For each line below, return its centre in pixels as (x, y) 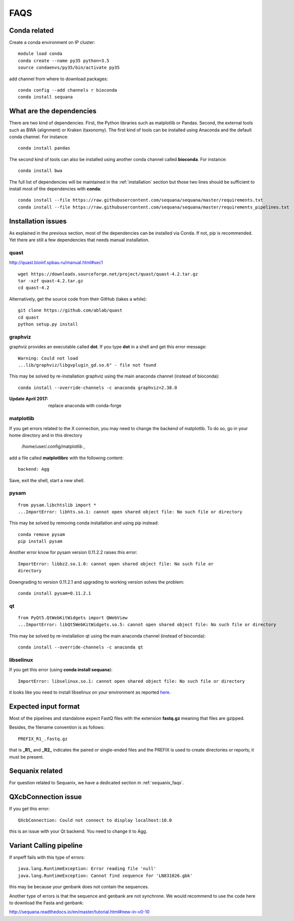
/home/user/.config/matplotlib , (53, 446)
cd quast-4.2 (34, 288)
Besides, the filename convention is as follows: (57, 727)
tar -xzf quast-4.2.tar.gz (51, 281)
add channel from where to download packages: (59, 79)
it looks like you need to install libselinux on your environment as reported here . (90, 692)
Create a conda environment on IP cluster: (52, 43)
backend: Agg (34, 469)
